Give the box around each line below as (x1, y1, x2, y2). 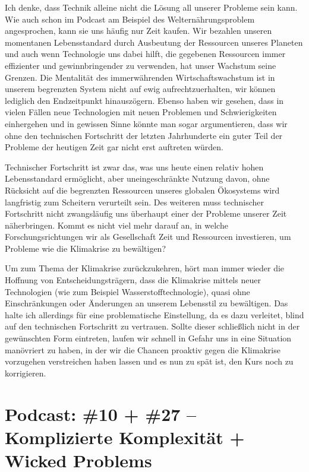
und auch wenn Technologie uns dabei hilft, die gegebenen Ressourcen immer (5, 47, 286, 60)
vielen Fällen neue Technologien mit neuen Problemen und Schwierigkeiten (5, 106, 277, 118)
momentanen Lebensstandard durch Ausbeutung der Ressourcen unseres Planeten (5, 36, 303, 48)
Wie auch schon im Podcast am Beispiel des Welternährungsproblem (5, 12, 255, 25)
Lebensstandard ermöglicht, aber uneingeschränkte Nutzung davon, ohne (5, 172, 270, 185)
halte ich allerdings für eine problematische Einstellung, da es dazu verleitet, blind (5, 308, 304, 321)
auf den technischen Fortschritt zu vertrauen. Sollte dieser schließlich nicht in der (5, 320, 300, 332)
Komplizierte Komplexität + (5, 425, 245, 449)
